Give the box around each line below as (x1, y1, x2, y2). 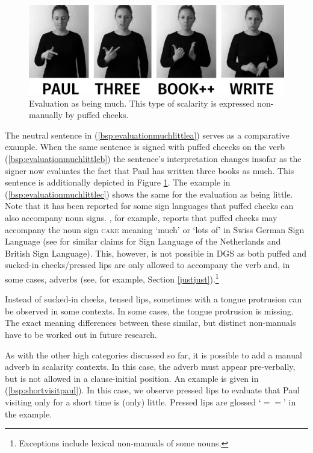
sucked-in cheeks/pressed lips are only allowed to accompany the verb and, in (5, 258, 290, 271)
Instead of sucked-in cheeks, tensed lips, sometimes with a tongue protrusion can (5, 293, 302, 305)
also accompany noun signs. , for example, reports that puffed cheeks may (5, 211, 277, 223)
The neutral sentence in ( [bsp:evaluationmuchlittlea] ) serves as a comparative (5, 128, 290, 141)
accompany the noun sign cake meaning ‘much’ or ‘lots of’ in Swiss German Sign (5, 223, 305, 236)
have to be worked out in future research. (5, 328, 157, 340)
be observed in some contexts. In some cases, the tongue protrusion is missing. (5, 304, 294, 317)
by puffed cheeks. (65, 108, 129, 121)
